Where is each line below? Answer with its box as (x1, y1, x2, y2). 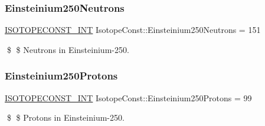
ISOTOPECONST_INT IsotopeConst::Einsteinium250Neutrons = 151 (5, 24, 261, 36)
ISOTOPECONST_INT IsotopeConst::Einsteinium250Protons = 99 (5, 91, 252, 104)
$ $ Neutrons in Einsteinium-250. (6, 43, 129, 55)
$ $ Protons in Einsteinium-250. (6, 111, 125, 124)
